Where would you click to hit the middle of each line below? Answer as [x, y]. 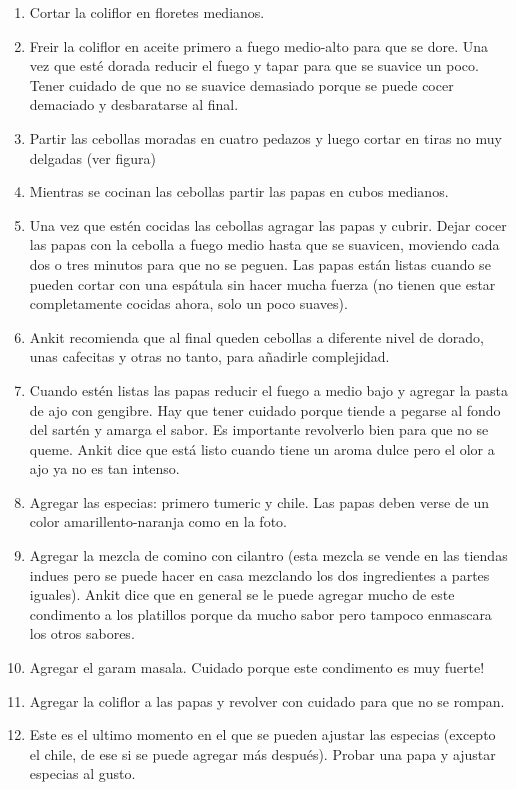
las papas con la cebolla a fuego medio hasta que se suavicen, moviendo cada [264, 244]
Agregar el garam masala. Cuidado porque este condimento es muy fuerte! [257, 667]
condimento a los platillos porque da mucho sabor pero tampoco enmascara [260, 613]
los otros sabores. [82, 633]
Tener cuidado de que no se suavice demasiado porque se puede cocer [241, 84]
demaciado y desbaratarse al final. [134, 104]
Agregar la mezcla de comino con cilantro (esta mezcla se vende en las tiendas [268, 555]
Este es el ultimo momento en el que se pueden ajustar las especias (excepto [262, 734]
